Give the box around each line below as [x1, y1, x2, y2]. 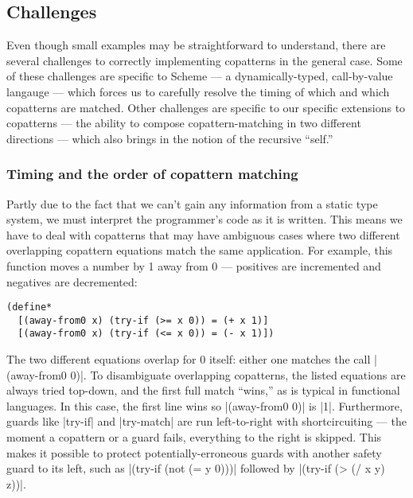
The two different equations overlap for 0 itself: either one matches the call [6, 351, 371, 368]
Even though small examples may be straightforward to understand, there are [6, 37, 386, 53]
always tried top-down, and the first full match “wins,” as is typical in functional [6, 382, 400, 399]
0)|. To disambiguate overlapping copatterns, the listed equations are [70, 366, 406, 383]
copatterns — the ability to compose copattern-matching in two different [6, 115, 361, 131]
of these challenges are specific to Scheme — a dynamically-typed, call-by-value [6, 68, 393, 84]
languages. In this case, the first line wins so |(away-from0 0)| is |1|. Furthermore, [6, 397, 403, 414]
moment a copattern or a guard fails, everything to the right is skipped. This [6, 429, 382, 445]
